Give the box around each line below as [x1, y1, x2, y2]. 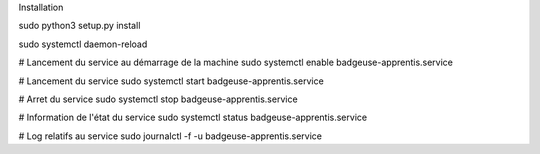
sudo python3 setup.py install [18, 20, 141, 32]
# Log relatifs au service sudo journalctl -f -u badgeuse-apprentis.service [18, 130, 322, 142]
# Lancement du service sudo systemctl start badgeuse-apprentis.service [18, 75, 324, 87]
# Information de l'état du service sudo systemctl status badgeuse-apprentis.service [18, 111, 368, 124]
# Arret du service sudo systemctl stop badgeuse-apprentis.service [18, 93, 299, 105]
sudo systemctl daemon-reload [18, 38, 148, 50]
